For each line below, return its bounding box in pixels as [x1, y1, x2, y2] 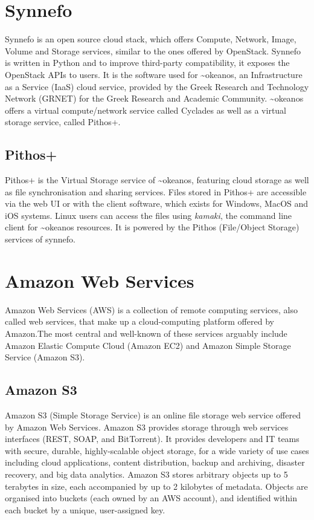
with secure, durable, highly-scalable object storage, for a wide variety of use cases [5, 444, 309, 457]
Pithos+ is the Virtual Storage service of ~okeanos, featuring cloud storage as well [5, 174, 309, 186]
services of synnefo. [5, 233, 75, 245]
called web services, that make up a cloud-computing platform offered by [5, 315, 274, 328]
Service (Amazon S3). [5, 351, 85, 363]
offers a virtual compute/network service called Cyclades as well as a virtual [5, 103, 287, 116]
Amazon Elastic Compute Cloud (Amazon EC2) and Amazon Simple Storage [5, 339, 291, 351]
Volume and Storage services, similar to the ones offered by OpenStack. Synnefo [5, 44, 301, 57]
